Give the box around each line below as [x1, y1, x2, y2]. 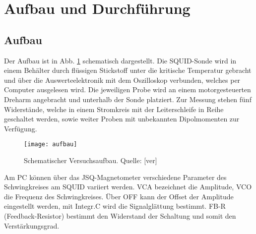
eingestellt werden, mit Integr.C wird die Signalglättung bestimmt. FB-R [4, 201, 226, 211]
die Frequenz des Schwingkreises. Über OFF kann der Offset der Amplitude [4, 191, 234, 201]
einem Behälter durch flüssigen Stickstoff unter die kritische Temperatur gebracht [4, 65, 252, 75]
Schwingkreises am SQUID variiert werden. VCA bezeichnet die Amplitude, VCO [4, 181, 252, 192]
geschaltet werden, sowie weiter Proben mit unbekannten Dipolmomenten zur [4, 114, 240, 124]
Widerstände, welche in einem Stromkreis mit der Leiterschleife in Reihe [4, 104, 224, 114]
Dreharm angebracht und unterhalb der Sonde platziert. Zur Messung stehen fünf [4, 94, 252, 104]
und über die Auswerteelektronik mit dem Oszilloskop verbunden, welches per [4, 74, 241, 85]
